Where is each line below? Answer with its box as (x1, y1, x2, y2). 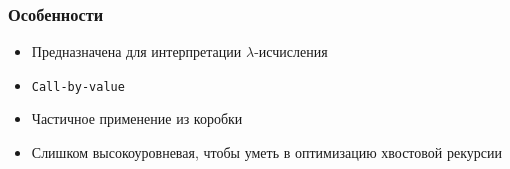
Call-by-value (31, 79, 125, 94)
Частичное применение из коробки (31, 108, 243, 129)
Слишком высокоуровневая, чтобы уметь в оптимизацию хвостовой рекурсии (31, 142, 502, 163)
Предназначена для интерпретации (31, 41, 242, 62)
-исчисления (254, 41, 328, 62)
